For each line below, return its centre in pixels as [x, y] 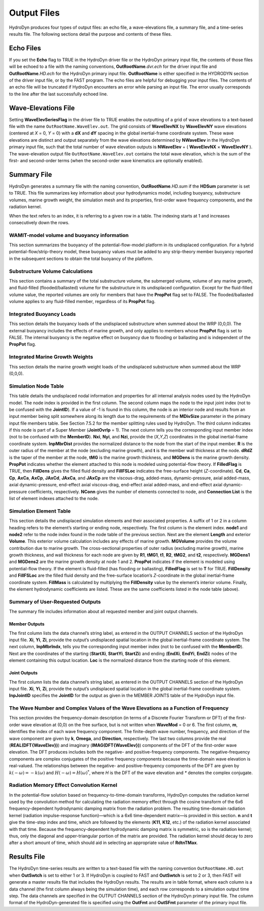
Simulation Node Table [36, 386]
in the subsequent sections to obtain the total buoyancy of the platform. [81, 259]
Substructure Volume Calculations [51, 271]
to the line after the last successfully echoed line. [58, 94]
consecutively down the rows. [39, 222]
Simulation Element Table [40, 511]
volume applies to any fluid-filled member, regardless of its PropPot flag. [82, 302]
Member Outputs [27, 624]
